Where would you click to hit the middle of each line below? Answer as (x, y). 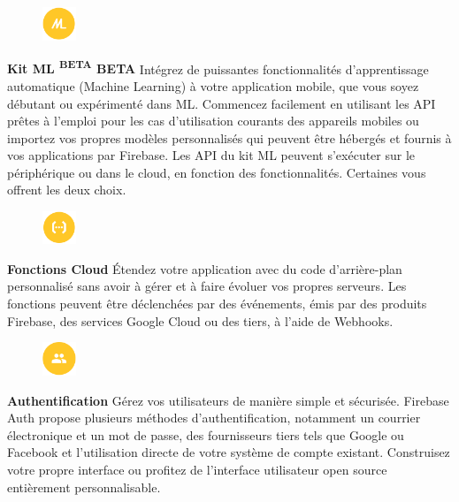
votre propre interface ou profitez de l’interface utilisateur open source (197, 469)
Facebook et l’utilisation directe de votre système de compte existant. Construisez (229, 452)
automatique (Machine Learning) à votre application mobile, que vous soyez (213, 85)
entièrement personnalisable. (84, 487)
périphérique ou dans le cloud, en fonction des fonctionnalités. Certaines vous (217, 172)
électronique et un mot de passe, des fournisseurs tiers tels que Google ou (206, 434)
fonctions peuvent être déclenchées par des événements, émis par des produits (217, 304)
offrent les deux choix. (67, 190)
